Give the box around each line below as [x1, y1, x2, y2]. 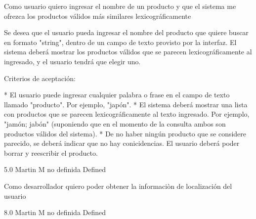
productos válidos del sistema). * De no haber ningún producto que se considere [4, 128, 247, 138]
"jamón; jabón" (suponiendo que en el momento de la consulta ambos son [4, 118, 226, 129]
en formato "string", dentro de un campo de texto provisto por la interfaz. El [4, 37, 237, 47]
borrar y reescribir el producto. [4, 147, 98, 158]
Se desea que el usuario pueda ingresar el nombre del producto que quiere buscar [4, 27, 249, 38]
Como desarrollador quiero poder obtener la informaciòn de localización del [4, 180, 232, 191]
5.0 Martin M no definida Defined [4, 164, 106, 175]
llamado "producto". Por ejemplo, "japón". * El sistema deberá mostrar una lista [4, 99, 248, 109]
